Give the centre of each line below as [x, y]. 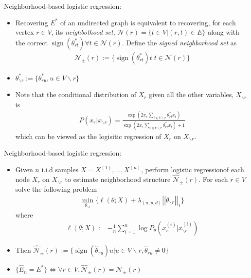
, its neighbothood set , [83, 32]
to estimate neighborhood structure [118, 179]
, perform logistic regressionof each [192, 169]
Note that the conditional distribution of [76, 94]
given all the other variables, [191, 94]
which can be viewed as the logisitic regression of [88, 136]
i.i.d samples [60, 169]
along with [224, 32]
